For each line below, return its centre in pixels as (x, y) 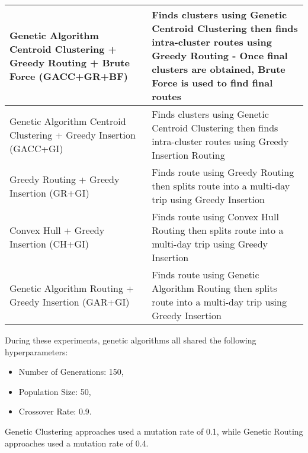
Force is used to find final (212, 83)
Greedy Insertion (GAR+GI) (70, 302)
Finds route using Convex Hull (215, 216)
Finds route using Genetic (206, 274)
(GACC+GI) (36, 148)
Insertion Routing (188, 155)
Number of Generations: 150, (71, 372)
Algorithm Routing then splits (214, 288)
